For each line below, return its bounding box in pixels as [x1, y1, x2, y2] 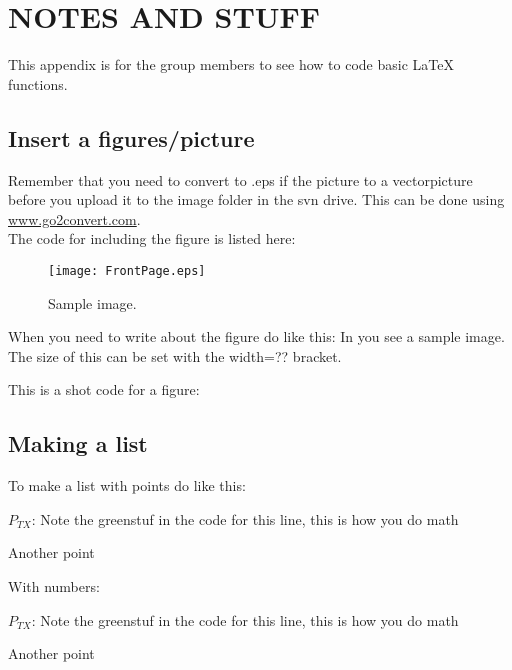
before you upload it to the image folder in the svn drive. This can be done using [8, 189, 505, 210]
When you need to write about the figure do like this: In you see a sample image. [8, 326, 505, 347]
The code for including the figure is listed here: [8, 228, 296, 249]
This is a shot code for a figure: [8, 379, 200, 400]
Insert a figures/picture [8, 122, 255, 153]
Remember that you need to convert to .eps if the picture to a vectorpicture [8, 169, 473, 190]
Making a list [8, 428, 148, 459]
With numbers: [8, 575, 100, 596]
